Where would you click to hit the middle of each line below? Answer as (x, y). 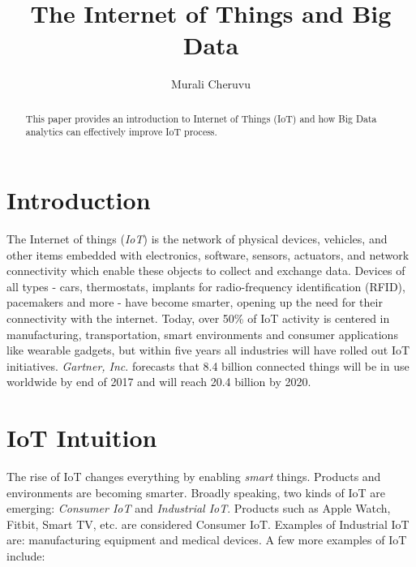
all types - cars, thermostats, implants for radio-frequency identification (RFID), (206, 286)
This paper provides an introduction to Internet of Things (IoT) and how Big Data (201, 118)
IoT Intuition (82, 438)
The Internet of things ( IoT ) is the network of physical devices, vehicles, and (197, 238)
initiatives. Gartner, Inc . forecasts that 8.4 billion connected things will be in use (208, 365)
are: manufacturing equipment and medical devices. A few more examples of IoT (207, 540)
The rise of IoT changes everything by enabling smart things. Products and (194, 477)
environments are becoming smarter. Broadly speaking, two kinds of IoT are (196, 492)
